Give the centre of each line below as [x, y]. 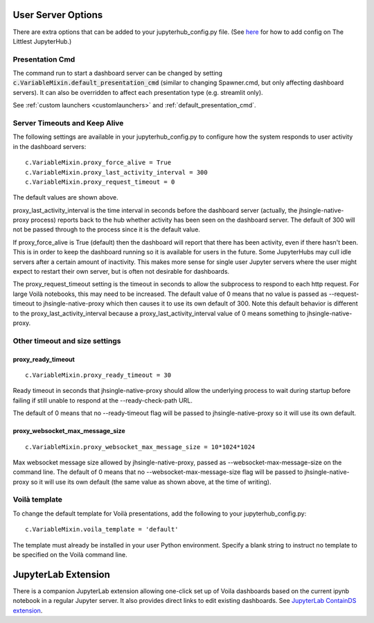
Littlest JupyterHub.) [42, 41]
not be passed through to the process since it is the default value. [107, 229]
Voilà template [37, 500]
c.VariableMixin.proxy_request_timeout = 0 [100, 182]
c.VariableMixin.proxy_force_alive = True [98, 163]
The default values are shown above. [66, 198]
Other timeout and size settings [67, 341]
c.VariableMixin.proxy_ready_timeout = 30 [98, 375]
